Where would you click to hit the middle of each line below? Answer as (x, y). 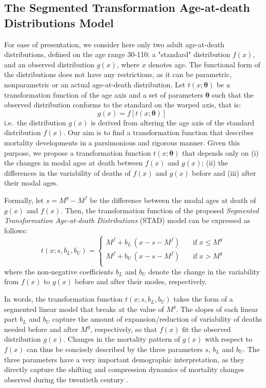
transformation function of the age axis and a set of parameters (104, 94)
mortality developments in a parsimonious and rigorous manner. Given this (122, 142)
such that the (233, 94)
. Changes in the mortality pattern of (122, 339)
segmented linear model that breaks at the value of (84, 309)
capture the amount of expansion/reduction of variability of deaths (157, 319)
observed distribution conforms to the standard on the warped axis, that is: (122, 105)
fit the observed (207, 329)
